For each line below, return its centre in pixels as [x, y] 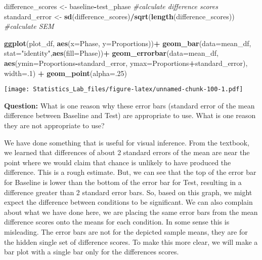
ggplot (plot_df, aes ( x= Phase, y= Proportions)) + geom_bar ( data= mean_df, [128, 43]
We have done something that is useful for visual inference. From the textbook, [127, 142]
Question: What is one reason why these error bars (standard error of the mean [129, 105]
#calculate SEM [29, 26]
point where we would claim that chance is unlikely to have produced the [118, 162]
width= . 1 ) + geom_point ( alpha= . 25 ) [66, 73]
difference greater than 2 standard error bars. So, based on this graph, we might [128, 192]
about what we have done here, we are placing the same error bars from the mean [131, 212]
